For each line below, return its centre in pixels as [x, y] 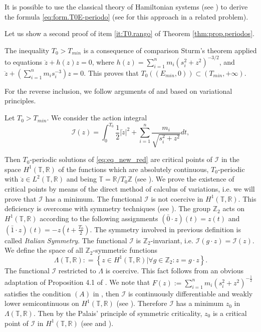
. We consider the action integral [97, 118]
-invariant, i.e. [172, 240]
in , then [106, 293]
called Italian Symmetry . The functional [66, 240]
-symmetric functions [125, 250]
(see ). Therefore [142, 303]
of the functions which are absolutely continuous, [134, 169]
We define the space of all [44, 250]
